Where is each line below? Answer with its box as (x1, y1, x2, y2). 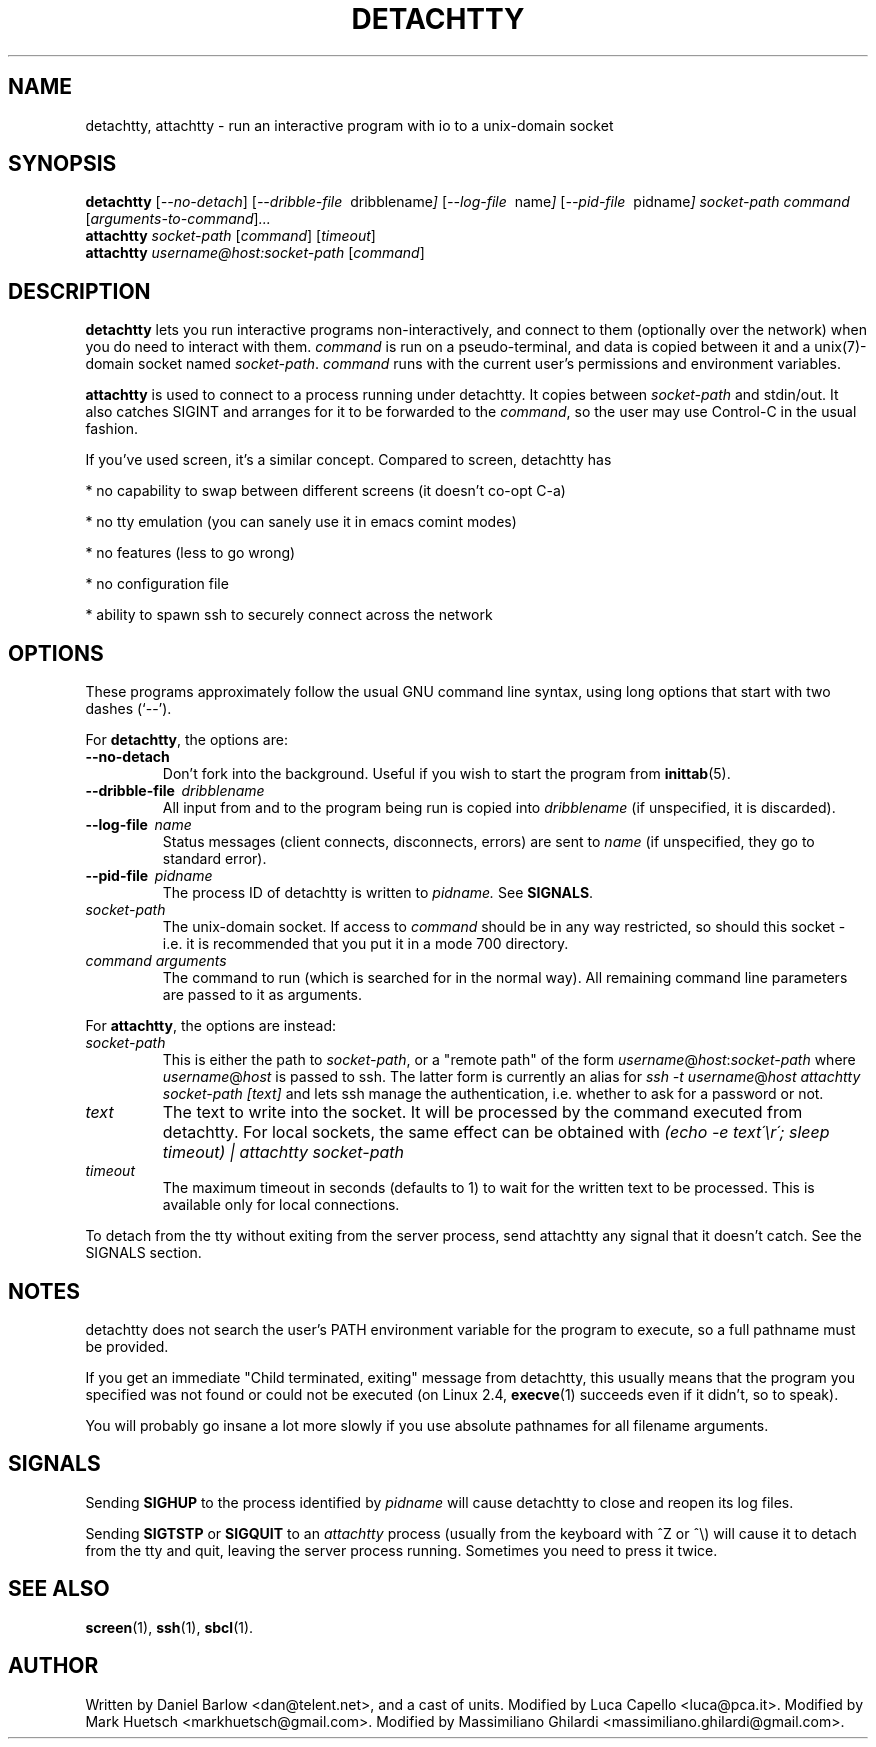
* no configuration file (85, 575, 229, 593)
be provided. (85, 1337, 169, 1355)
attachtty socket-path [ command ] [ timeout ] (85, 227, 376, 245)
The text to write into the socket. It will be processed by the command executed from (162, 1102, 803, 1123)
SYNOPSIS (8, 151, 117, 177)
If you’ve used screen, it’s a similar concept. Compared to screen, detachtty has (85, 451, 612, 469)
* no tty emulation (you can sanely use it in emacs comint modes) (85, 513, 517, 531)
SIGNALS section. (85, 1244, 202, 1262)
